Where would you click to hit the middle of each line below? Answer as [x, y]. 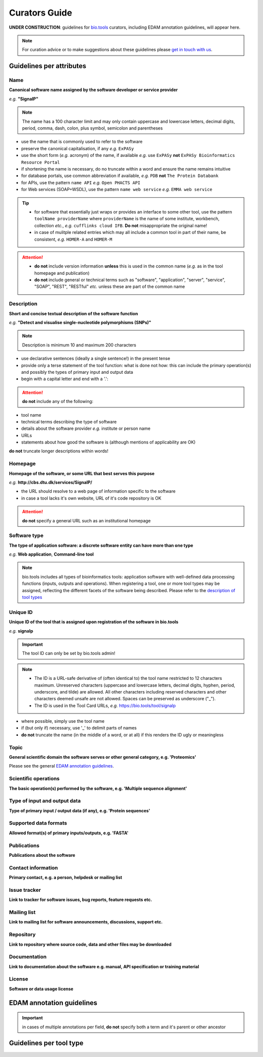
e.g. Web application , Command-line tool [51, 554]
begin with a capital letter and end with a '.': [65, 379]
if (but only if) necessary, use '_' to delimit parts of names [79, 728]
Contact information [34, 867]
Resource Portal [41, 162]
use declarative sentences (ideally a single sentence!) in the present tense [96, 359]
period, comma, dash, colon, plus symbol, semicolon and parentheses [93, 128]
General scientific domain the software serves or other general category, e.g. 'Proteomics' [103, 757]
